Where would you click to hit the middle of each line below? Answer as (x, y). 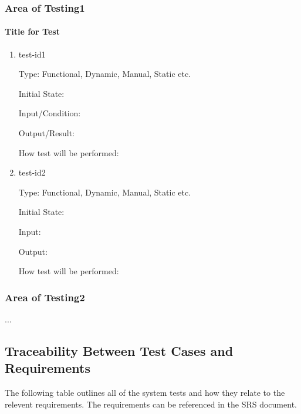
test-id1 (32, 54)
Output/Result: (46, 133)
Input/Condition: (50, 113)
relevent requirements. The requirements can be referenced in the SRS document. (151, 404)
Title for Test (32, 31)
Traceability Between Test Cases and (119, 350)
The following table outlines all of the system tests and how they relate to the (145, 393)
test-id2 (32, 172)
